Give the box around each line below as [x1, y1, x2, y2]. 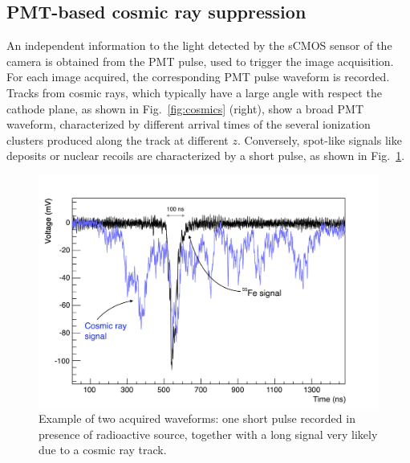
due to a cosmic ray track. [39, 441, 167, 458]
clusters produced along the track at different [6, 131, 229, 148]
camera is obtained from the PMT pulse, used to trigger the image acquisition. [6, 52, 394, 69]
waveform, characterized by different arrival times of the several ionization [6, 116, 371, 133]
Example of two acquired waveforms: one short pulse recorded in [39, 410, 355, 427]
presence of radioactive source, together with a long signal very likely [39, 425, 378, 442]
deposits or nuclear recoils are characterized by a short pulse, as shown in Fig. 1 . [6, 147, 405, 164]
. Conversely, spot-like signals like [237, 131, 402, 148]
